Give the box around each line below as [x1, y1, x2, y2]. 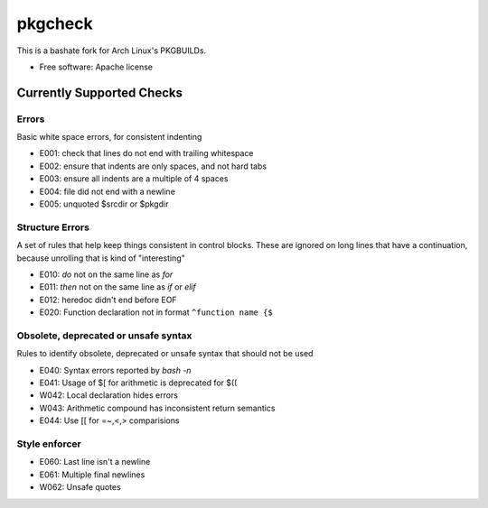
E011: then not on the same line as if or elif [39, 282, 196, 292]
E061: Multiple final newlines [39, 469, 145, 480]
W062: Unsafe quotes [39, 482, 121, 493]
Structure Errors [16, 221, 90, 234]
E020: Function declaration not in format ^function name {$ [39, 307, 273, 318]
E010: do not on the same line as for [39, 269, 174, 280]
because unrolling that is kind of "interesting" [16, 253, 185, 263]
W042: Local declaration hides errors [39, 390, 178, 401]
